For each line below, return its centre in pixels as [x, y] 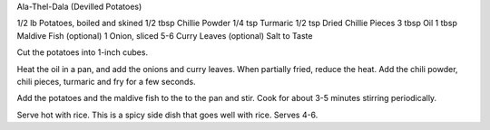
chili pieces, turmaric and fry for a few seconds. [106, 81]
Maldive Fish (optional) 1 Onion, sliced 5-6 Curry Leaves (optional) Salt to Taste [165, 35]
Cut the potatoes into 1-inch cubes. [83, 52]
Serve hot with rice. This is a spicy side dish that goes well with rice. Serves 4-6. [167, 115]
